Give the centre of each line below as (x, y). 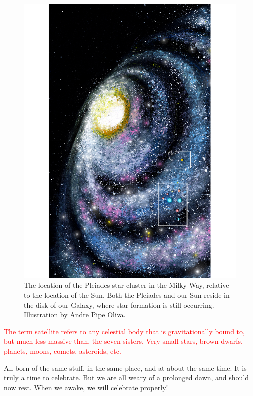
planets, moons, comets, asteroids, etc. (63, 351)
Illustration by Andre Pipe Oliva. (75, 315)
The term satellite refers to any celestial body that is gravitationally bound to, (124, 331)
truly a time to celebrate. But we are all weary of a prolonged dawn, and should (127, 378)
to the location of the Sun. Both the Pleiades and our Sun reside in (127, 295)
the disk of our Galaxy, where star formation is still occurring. (119, 305)
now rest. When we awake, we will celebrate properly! (86, 387)
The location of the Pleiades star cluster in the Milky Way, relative (127, 285)
